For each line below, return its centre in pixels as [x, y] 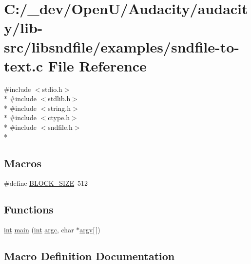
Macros [23, 163]
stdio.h [52, 89]
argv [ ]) [90, 230]
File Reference [97, 65]
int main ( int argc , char [39, 230]
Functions [29, 209]
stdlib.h [59, 98]
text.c [24, 65]
